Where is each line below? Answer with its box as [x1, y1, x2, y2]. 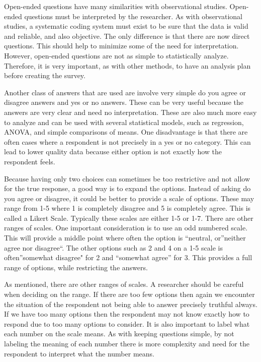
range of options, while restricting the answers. [4, 262, 148, 272]
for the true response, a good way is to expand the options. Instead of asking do [4, 183, 251, 194]
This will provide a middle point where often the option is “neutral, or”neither [4, 232, 246, 243]
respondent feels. [4, 156, 55, 166]
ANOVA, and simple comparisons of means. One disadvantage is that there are [4, 127, 248, 137]
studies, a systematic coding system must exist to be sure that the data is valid [4, 21, 248, 31]
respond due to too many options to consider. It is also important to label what [4, 318, 250, 329]
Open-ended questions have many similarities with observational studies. [4, 1, 227, 11]
